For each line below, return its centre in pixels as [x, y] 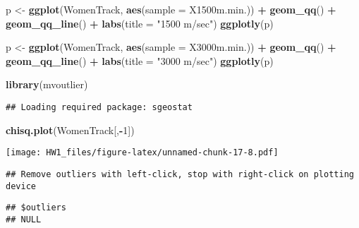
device [21, 186]
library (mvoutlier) [47, 84]
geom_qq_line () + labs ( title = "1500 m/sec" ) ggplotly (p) [140, 23]
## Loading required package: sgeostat [99, 107]
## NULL [24, 219]
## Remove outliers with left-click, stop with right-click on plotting [180, 174]
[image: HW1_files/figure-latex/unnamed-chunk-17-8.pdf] [142, 153]
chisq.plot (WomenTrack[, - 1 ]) [70, 130]
